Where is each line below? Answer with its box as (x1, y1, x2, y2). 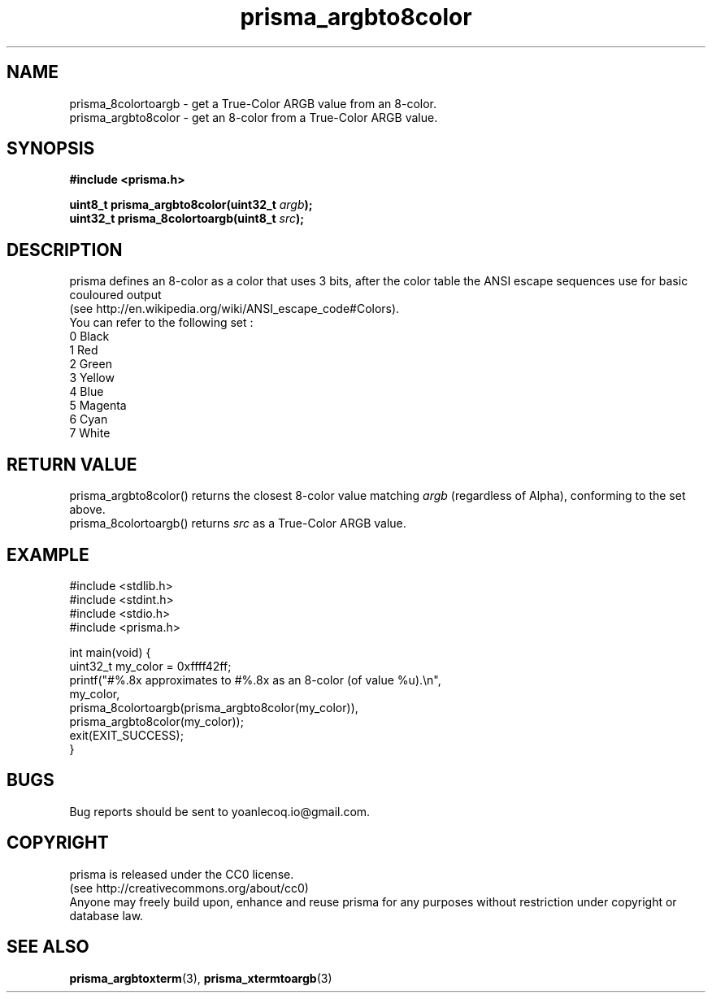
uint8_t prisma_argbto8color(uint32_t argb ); (69, 198, 313, 212)
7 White (69, 426, 111, 441)
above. (69, 502, 106, 517)
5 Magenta (69, 398, 127, 413)
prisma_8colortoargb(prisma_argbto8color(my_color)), (69, 700, 358, 715)
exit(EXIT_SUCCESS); (69, 728, 184, 742)
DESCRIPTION (7, 239, 123, 260)
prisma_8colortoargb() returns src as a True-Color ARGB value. (69, 516, 406, 531)
